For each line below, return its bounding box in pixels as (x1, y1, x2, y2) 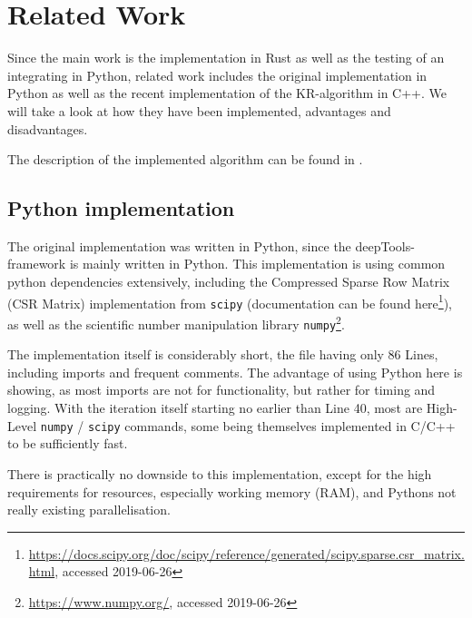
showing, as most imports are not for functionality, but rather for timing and (7, 380, 436, 399)
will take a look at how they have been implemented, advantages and (7, 101, 391, 120)
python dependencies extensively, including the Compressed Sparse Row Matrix (7, 272, 450, 291)
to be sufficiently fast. (7, 434, 128, 453)
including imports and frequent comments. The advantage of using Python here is (7, 362, 463, 381)
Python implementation (7, 194, 235, 222)
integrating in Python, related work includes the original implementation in (7, 65, 428, 84)
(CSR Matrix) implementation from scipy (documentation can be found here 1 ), (7, 290, 453, 312)
